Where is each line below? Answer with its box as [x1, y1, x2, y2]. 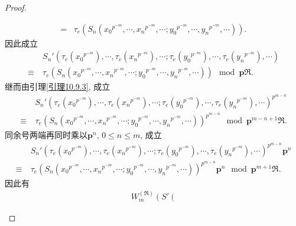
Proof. [5, 1, 27, 13]
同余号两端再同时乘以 [5, 129, 87, 141]
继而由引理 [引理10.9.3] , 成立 [5, 80, 110, 93]
